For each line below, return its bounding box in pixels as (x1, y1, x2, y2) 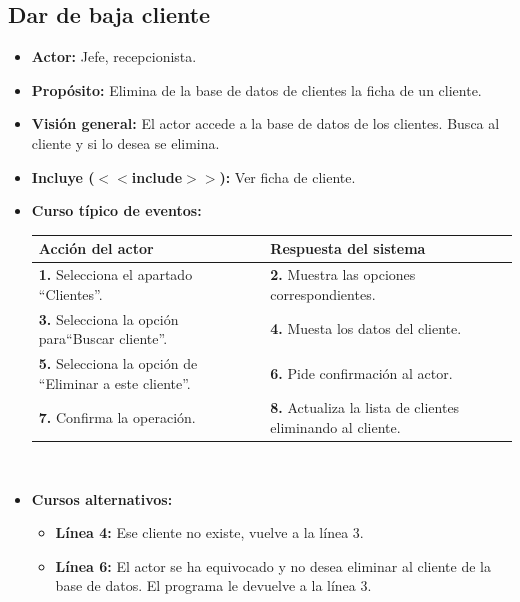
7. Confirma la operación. (38, 407, 196, 428)
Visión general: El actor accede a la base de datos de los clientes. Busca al (31, 113, 500, 134)
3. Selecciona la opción (38, 308, 179, 329)
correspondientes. (270, 283, 376, 304)
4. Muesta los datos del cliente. (270, 318, 462, 339)
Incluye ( (31, 166, 95, 187)
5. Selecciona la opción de (38, 352, 198, 373)
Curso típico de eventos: (31, 200, 202, 221)
